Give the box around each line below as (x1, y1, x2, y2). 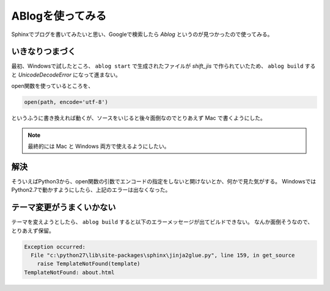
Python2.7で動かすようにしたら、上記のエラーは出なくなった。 (11, 186, 171, 194)
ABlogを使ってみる (11, 9, 107, 23)
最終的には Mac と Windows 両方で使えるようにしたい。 (28, 142, 170, 150)
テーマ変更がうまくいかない (11, 202, 116, 213)
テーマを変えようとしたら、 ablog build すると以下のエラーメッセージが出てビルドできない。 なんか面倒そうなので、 (11, 218, 313, 226)
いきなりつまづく (11, 46, 76, 57)
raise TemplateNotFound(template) (37, 260, 141, 267)
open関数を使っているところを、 (11, 83, 94, 90)
